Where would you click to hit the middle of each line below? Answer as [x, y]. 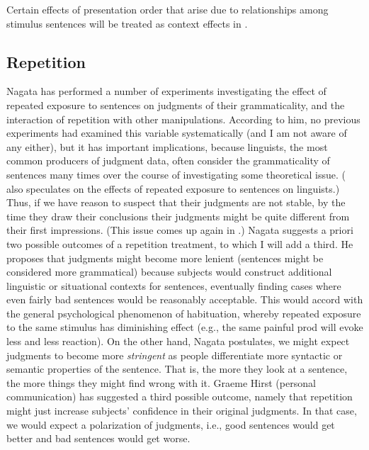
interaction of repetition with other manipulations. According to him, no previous [183, 119]
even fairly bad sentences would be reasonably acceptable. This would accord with [185, 299]
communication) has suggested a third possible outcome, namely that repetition [180, 396]
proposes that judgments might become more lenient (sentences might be [165, 258]
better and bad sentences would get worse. [98, 438]
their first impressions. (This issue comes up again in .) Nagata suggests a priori [180, 230]
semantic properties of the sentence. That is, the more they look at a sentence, [177, 369]
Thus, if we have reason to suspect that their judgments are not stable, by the [176, 202]
